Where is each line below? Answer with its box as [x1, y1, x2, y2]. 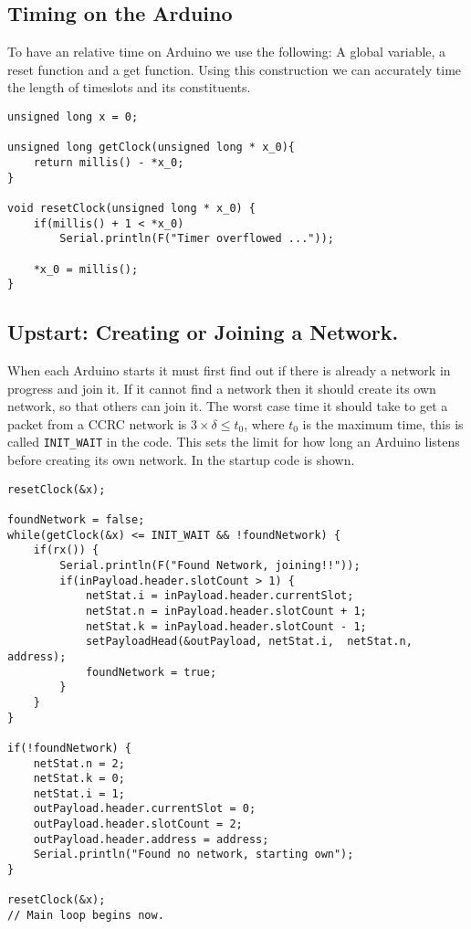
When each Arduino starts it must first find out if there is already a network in [7, 361, 451, 380]
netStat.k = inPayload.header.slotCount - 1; [85, 619, 367, 633]
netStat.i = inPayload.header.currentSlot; [85, 589, 354, 603]
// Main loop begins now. [7, 909, 164, 923]
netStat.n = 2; [33, 756, 125, 770]
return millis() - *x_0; [33, 155, 184, 169]
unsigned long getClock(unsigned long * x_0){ [7, 141, 295, 154]
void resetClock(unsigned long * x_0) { [7, 201, 256, 215]
